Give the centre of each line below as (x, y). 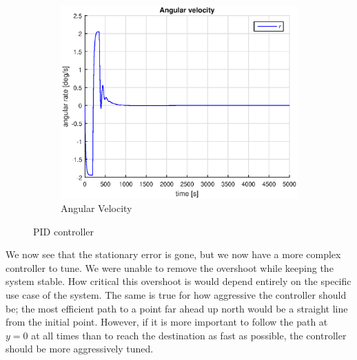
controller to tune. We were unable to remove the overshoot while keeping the (170, 267)
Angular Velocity (96, 208)
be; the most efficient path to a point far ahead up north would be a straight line (177, 308)
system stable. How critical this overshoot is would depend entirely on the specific (178, 281)
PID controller (63, 231)
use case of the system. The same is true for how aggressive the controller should (176, 295)
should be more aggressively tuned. (80, 349)
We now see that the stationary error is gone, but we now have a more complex (173, 254)
